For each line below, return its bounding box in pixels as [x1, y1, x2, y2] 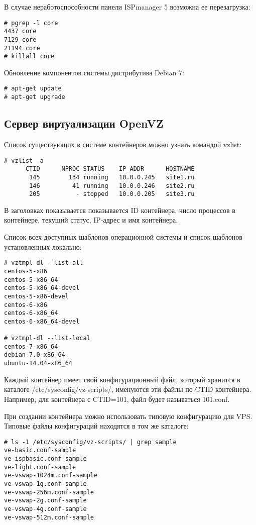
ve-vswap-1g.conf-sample [4, 480, 87, 488]
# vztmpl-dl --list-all [4, 259, 83, 267]
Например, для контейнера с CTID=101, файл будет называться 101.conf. [4, 393, 230, 404]
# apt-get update [4, 85, 62, 92]
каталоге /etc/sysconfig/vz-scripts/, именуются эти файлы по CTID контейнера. [4, 384, 251, 394]
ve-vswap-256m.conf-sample [4, 488, 94, 496]
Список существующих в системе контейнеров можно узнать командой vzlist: [4, 139, 242, 149]
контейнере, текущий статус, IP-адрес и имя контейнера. [4, 215, 178, 225]
